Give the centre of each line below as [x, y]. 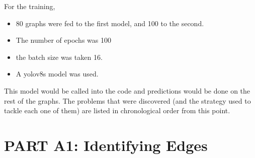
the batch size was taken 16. [59, 57]
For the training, [30, 6]
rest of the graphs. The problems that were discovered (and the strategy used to [127, 100]
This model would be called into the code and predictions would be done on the [127, 90]
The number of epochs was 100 [63, 40]
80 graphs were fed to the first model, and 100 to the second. [110, 23]
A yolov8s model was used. [57, 74]
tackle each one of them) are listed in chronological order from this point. [117, 110]
